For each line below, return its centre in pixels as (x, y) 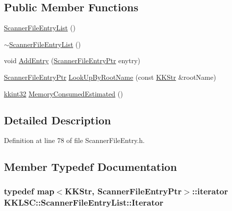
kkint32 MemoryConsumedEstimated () (64, 93)
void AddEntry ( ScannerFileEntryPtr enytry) (72, 60)
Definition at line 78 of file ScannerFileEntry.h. (74, 140)
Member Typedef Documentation (90, 167)
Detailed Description (58, 120)
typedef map (29, 191)
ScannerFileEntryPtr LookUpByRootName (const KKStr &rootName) (110, 77)
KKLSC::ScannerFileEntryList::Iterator (84, 202)
